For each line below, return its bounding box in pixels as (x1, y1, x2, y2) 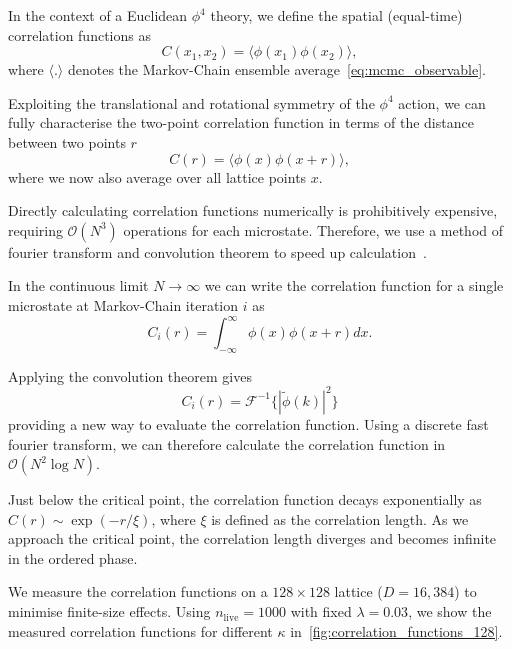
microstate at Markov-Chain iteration (8, 294, 239, 315)
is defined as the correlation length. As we (211, 508, 469, 529)
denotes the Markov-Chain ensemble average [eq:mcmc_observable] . (67, 59, 486, 80)
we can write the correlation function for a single (204, 275, 504, 296)
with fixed (290, 601, 352, 622)
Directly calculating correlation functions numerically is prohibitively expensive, (8, 200, 498, 221)
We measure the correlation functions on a (8, 581, 268, 602)
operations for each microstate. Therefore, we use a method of (123, 219, 504, 240)
